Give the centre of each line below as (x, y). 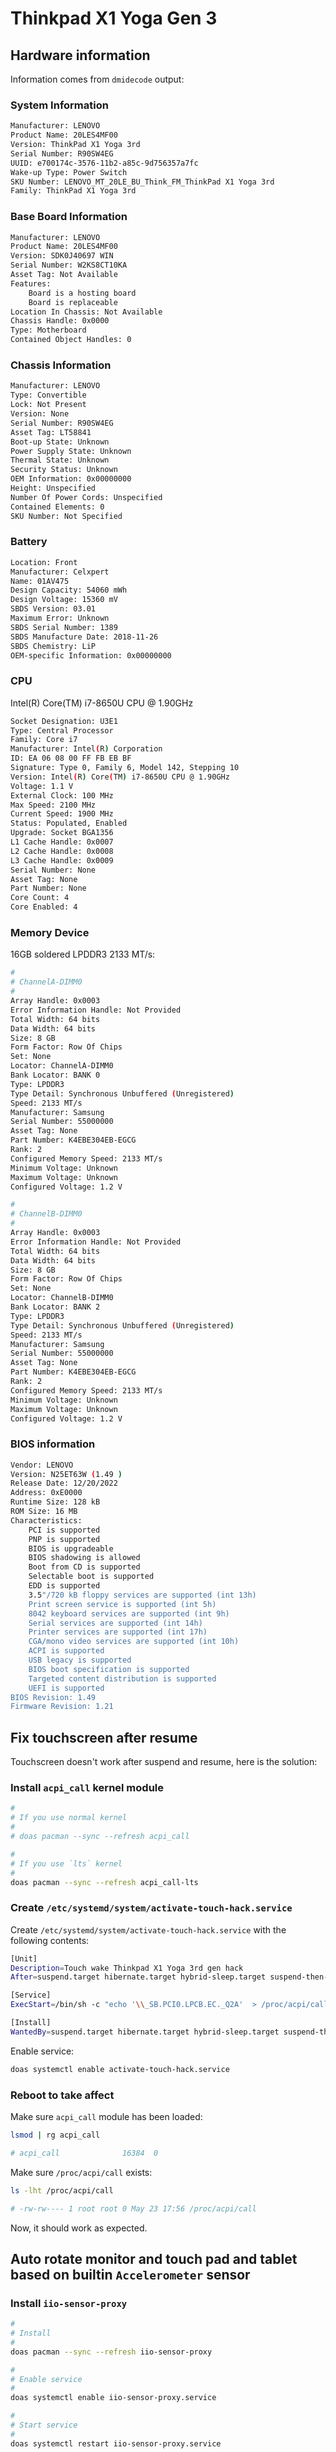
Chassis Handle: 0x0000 (60, 321)
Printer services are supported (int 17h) (118, 1632)
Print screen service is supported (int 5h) (122, 1604)
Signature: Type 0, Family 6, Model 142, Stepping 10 (125, 768)
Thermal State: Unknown (60, 460)
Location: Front (44, 562)
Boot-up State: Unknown (60, 442)
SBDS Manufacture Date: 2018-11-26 (84, 637)
